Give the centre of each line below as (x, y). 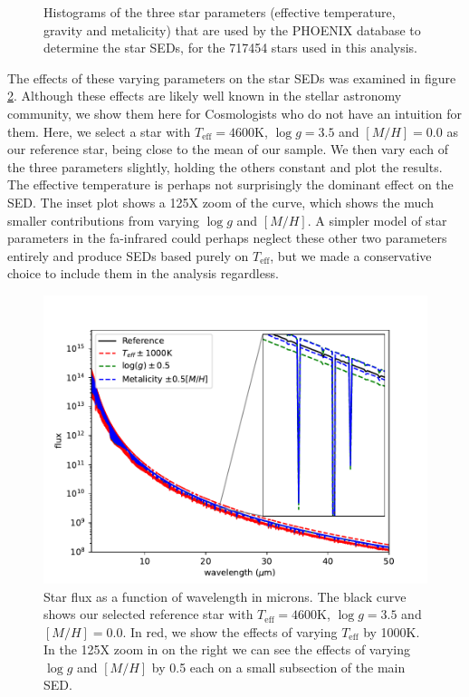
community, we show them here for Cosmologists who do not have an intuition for (235, 113)
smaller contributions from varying (103, 220)
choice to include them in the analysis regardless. (143, 273)
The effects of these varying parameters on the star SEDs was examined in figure (232, 77)
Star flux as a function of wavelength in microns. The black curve (225, 596)
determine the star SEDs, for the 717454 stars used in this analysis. (230, 48)
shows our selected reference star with (148, 614)
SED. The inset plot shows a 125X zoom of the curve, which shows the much (220, 202)
